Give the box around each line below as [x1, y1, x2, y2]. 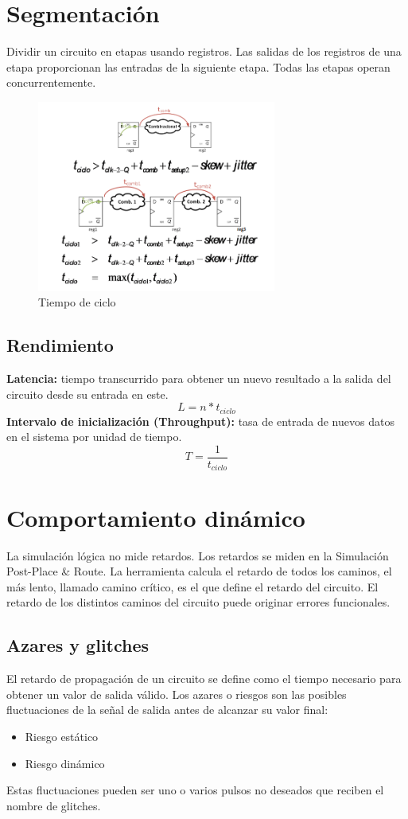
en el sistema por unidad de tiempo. [6, 428, 182, 445]
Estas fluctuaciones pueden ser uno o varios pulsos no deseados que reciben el [6, 782, 384, 798]
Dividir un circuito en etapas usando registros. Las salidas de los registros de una [6, 43, 402, 60]
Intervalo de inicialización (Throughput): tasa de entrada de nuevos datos [6, 412, 394, 429]
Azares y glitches [6, 633, 150, 657]
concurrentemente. [6, 74, 96, 91]
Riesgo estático [25, 727, 99, 744]
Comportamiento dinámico [6, 501, 305, 533]
